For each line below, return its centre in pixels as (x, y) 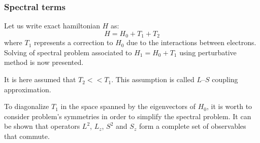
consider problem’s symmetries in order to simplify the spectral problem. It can (128, 116)
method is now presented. (44, 62)
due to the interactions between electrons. (191, 42)
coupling (225, 79)
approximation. (28, 89)
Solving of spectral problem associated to (68, 52)
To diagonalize (27, 106)
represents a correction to (74, 42)
